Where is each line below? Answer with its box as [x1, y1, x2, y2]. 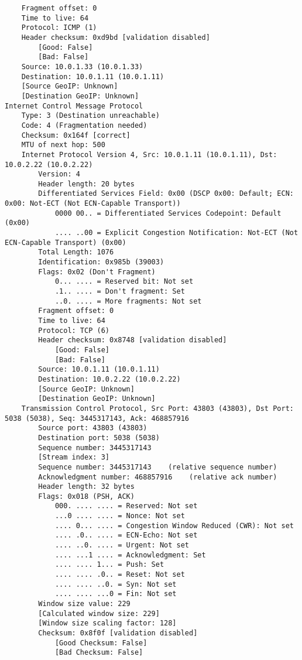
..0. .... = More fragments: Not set [54, 297, 202, 305]
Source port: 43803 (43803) [38, 424, 147, 433]
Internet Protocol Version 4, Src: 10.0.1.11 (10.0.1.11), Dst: [21, 150, 277, 159]
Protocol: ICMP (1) [21, 23, 97, 32]
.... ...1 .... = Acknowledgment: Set [54, 550, 206, 559]
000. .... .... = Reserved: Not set [54, 502, 198, 511]
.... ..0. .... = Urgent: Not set [54, 541, 189, 550]
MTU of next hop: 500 [21, 141, 105, 149]
